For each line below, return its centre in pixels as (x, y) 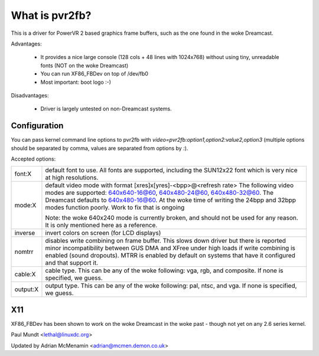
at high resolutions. (72, 178)
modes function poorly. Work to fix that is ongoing (115, 208)
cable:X (25, 275)
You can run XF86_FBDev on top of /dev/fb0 (95, 74)
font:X (23, 174)
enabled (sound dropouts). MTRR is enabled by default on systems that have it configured (170, 256)
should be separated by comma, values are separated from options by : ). (100, 148)
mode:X (25, 205)
